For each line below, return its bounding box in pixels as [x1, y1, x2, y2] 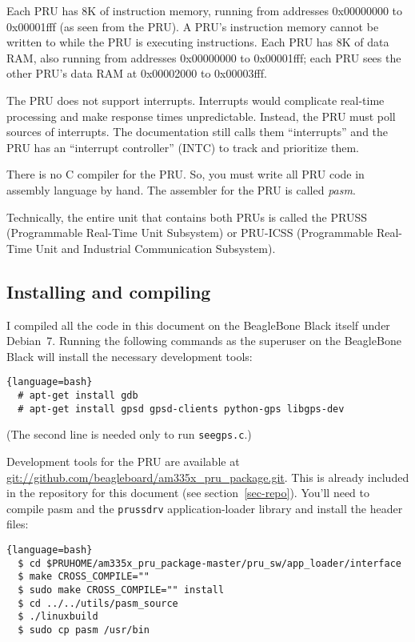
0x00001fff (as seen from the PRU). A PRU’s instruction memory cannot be [6, 18, 379, 34]
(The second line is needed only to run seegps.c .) [6, 426, 252, 443]
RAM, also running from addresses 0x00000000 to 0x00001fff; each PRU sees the [6, 49, 401, 66]
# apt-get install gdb [18, 389, 138, 401]
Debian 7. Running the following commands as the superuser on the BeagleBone [6, 332, 401, 349]
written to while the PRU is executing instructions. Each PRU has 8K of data [6, 34, 389, 50]
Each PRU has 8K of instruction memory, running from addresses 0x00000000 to [6, 2, 403, 18]
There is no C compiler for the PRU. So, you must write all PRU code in [6, 166, 365, 183]
